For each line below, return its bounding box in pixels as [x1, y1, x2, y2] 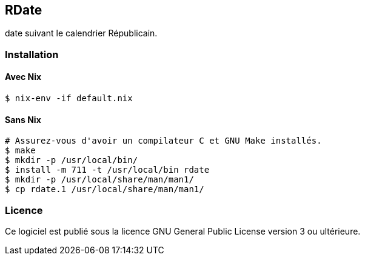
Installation [5, 48, 59, 61]
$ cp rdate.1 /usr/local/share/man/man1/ [5, 184, 204, 195]
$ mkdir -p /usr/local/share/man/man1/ [5, 175, 194, 185]
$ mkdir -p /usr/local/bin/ [5, 155, 138, 165]
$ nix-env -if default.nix [5, 93, 133, 104]
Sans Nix [5, 114, 41, 125]
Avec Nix [5, 72, 42, 82]
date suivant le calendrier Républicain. [5, 28, 158, 39]
